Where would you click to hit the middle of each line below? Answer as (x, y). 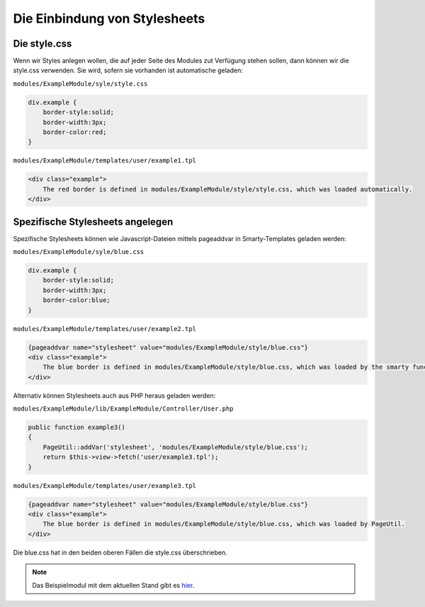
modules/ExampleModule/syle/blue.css (79, 252)
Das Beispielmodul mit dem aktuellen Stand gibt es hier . (113, 585)
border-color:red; (75, 132)
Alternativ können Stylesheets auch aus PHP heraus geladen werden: (114, 395)
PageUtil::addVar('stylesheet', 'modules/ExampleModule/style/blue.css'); (175, 447)
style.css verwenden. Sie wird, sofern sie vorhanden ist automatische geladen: (128, 70)
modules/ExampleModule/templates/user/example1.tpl (105, 161)
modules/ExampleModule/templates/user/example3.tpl (105, 485)
